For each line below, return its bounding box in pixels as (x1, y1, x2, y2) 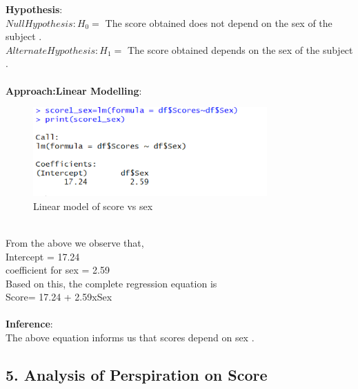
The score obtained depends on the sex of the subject (127, 42, 353, 57)
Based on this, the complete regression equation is (6, 276, 217, 290)
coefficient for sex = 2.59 (6, 263, 110, 277)
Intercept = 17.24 (6, 249, 80, 263)
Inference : (6, 316, 53, 331)
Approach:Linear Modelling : (6, 83, 142, 97)
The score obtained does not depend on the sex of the (105, 15, 332, 30)
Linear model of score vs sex (33, 198, 153, 213)
